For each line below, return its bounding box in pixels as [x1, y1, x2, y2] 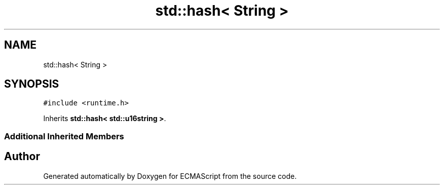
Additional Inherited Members [4, 131, 124, 141]
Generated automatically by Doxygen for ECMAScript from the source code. [43, 171, 297, 180]
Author [4, 150, 40, 163]
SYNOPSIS [4, 78, 59, 91]
